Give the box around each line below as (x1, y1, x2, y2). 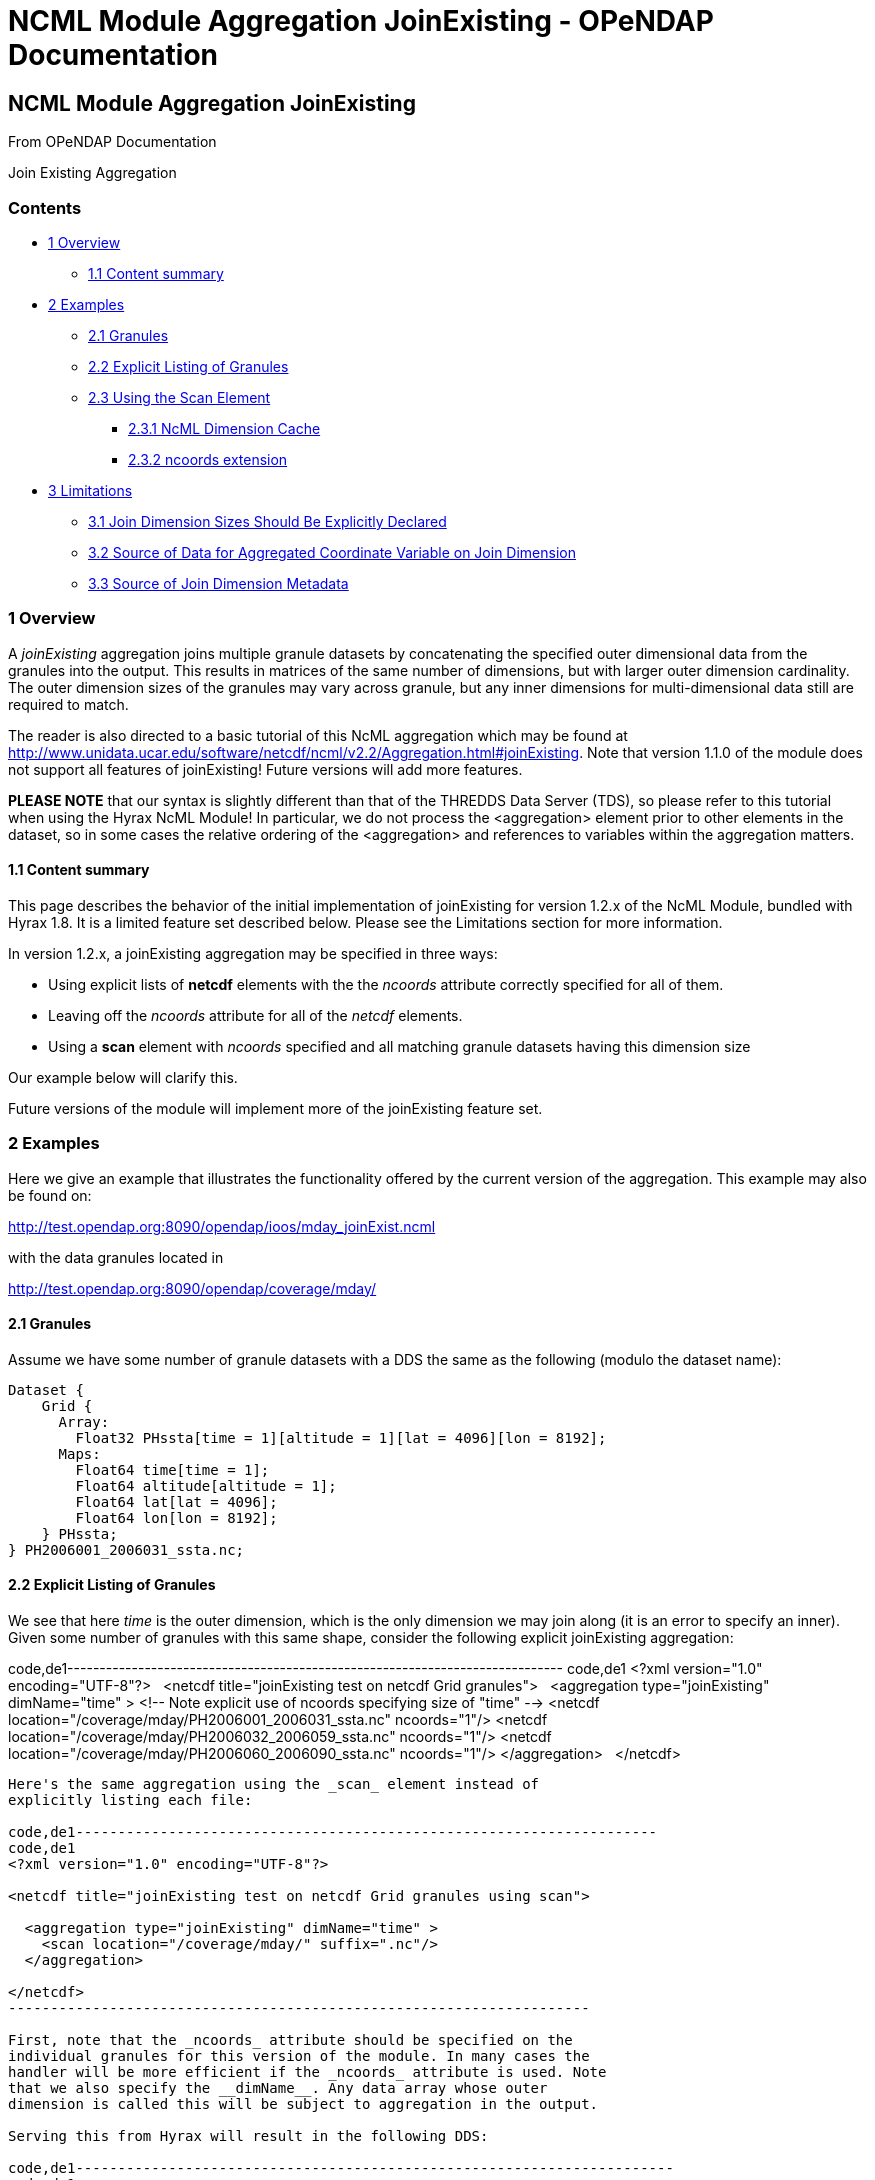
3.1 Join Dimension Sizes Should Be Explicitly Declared (88, 512, 447, 530)
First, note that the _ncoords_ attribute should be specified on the (8, 2032, 573, 2049)
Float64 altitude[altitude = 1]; (75, 1477, 337, 1494)
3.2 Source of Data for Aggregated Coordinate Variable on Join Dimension (88, 543, 576, 561)
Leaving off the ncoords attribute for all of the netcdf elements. (48, 1006, 463, 1024)
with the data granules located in (8, 1248, 224, 1266)
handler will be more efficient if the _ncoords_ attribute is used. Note (8, 2064, 607, 2081)
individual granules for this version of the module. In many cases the (8, 2048, 590, 2065)
